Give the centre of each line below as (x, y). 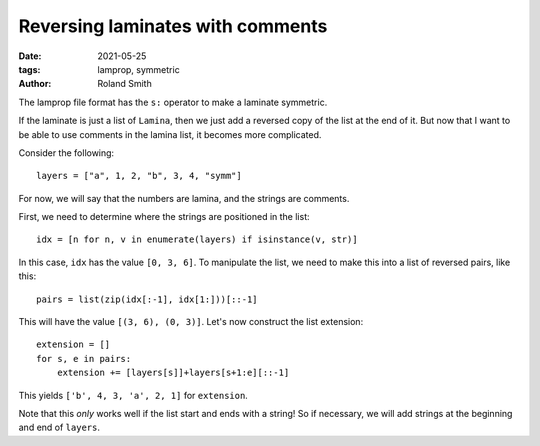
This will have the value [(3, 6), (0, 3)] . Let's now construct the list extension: (191, 322)
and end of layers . (59, 427)
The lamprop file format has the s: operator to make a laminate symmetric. (173, 102)
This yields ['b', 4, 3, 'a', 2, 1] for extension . (133, 395)
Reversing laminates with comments (173, 26)
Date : (30, 56)
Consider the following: (66, 152)
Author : (35, 84)
